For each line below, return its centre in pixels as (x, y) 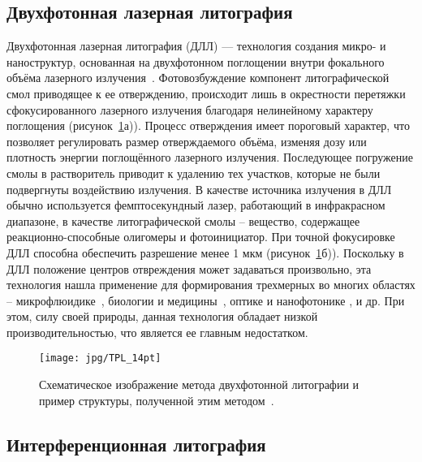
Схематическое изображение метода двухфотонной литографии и (199, 384)
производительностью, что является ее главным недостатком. (157, 332)
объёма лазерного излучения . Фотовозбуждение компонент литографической (198, 78)
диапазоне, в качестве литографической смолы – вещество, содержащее (183, 220)
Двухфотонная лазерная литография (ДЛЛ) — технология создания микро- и (196, 46)
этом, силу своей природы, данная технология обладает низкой (162, 316)
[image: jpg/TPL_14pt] (100, 358)
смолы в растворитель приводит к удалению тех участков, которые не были (194, 173)
